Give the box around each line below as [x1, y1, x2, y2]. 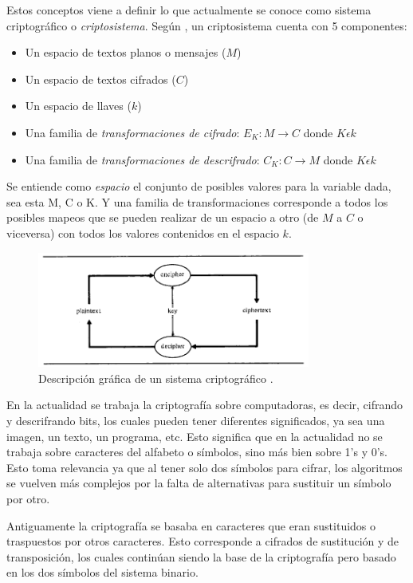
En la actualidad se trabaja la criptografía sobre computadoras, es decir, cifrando [6, 396, 403, 413]
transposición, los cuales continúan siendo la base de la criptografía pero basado [6, 548, 396, 565]
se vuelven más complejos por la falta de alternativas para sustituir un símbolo [6, 475, 391, 491]
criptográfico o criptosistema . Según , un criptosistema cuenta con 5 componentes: [6, 17, 407, 33]
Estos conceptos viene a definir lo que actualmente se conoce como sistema [6, 2, 372, 18]
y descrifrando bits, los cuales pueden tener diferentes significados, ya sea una [6, 412, 385, 429]
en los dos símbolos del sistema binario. [6, 564, 199, 581]
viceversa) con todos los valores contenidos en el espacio [6, 224, 279, 241]
